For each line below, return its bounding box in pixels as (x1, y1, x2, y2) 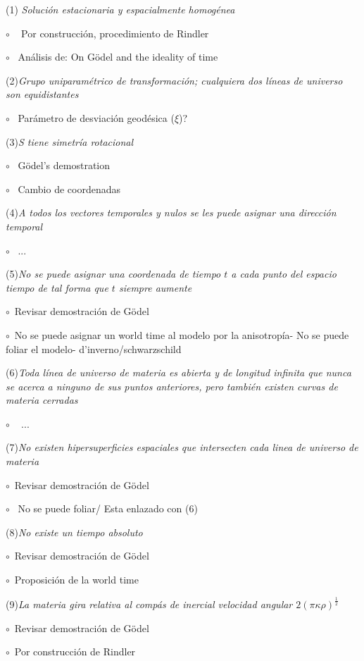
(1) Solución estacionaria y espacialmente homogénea (6, 2, 235, 16)
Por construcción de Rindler (14, 644, 136, 659)
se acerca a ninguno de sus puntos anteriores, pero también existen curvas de (6, 378, 338, 393)
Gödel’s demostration (18, 158, 111, 173)
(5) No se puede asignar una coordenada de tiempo (6, 266, 221, 281)
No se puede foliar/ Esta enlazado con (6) (18, 501, 198, 516)
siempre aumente (118, 280, 192, 295)
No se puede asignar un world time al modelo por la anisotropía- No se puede (14, 327, 349, 342)
